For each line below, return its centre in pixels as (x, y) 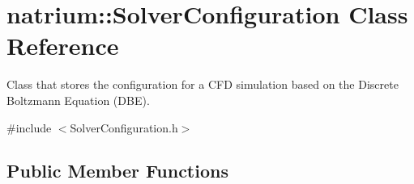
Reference (63, 46)
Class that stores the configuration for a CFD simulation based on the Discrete (203, 84)
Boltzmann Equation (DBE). (78, 100)
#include (29, 127)
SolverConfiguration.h (124, 127)
